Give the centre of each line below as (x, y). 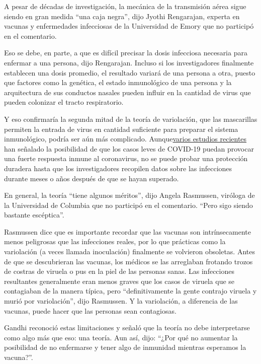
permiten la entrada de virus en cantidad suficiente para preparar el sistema (121, 129)
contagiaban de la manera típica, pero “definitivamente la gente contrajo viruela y (130, 291)
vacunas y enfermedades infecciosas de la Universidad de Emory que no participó (129, 26)
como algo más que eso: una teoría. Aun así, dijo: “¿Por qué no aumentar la (121, 337)
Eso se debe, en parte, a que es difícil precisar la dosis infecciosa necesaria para (126, 53)
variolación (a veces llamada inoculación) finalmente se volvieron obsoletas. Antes (129, 251)
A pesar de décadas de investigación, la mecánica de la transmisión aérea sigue (125, 6)
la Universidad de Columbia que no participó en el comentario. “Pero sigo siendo (128, 205)
